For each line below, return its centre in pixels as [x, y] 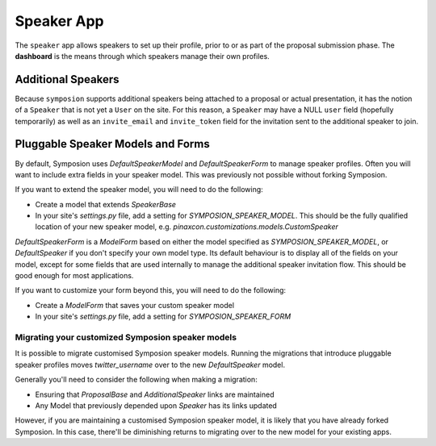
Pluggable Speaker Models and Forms [112, 144]
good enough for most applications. [74, 276]
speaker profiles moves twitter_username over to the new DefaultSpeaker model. [150, 365]
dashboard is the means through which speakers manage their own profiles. [142, 56]
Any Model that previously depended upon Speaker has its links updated [156, 405]
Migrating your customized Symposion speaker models [126, 337]
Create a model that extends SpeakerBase [106, 204]
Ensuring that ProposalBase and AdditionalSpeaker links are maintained [155, 394]
